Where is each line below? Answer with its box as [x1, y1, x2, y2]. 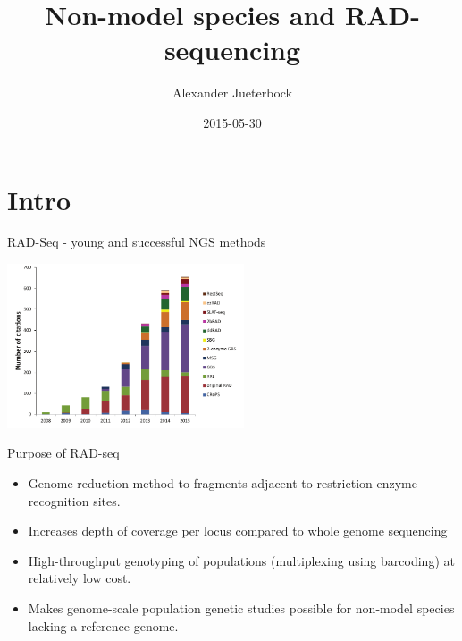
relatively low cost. [28, 569, 131, 587]
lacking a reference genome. [28, 616, 179, 635]
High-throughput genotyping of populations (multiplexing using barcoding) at [28, 551, 455, 569]
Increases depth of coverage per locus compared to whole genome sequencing [28, 521, 448, 540]
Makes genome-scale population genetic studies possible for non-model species [28, 598, 455, 617]
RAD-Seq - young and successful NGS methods [7, 232, 266, 251]
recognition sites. [28, 491, 121, 510]
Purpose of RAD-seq [7, 443, 120, 462]
